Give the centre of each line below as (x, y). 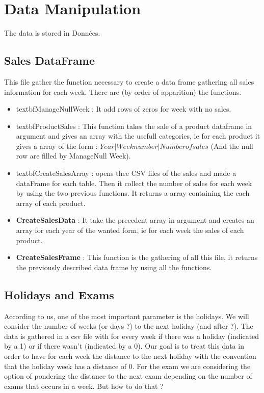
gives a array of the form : (57, 146)
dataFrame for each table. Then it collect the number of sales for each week (134, 183)
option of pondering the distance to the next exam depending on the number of (128, 376)
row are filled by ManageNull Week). (73, 156)
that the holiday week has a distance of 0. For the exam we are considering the (127, 366)
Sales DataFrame (49, 60)
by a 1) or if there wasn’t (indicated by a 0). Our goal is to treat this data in (124, 346)
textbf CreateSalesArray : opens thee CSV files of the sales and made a (126, 173)
